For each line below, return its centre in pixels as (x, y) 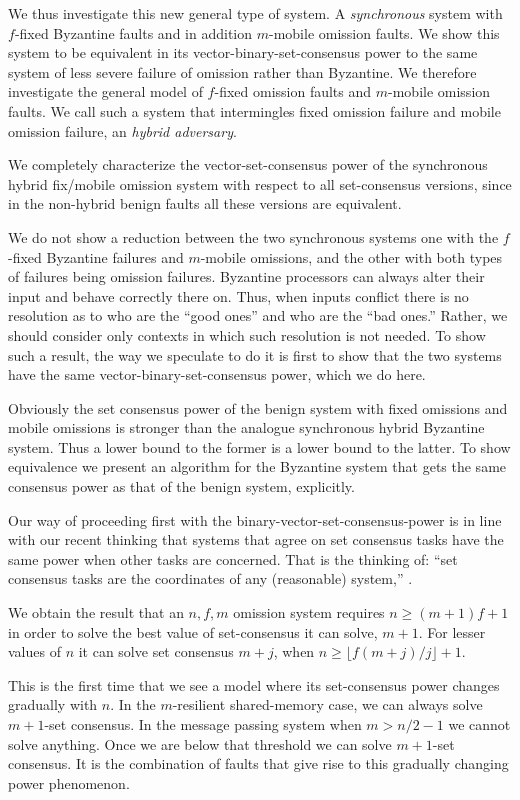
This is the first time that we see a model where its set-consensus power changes (254, 684)
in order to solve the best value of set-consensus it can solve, (193, 631)
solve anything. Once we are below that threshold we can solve (200, 743)
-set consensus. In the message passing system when (203, 724)
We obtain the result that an (96, 612)
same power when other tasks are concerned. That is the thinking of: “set (233, 558)
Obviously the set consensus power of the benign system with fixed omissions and (258, 407)
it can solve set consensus (156, 651)
